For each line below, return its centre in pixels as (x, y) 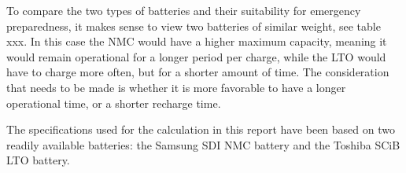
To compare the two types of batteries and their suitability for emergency (184, 10)
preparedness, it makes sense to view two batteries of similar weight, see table (194, 26)
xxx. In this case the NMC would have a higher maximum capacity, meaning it (197, 41)
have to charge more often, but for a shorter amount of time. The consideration (198, 72)
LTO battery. (38, 160)
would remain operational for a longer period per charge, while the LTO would (196, 56)
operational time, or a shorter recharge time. (114, 103)
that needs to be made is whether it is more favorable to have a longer (176, 87)
